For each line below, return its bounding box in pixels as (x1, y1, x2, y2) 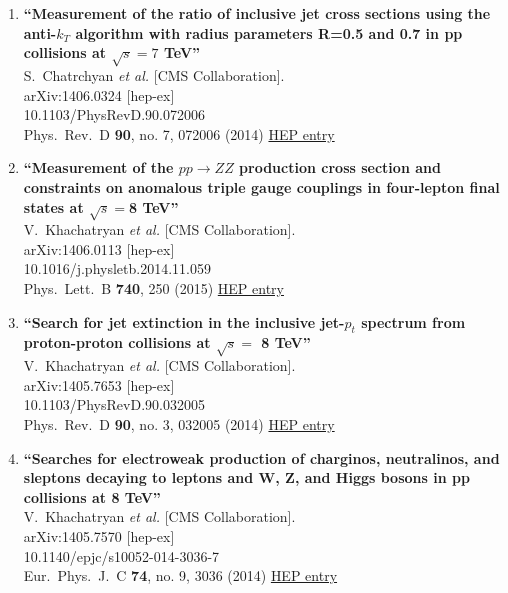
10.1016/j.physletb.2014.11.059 (23, 258, 211, 279)
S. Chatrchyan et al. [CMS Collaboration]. (23, 64, 285, 85)
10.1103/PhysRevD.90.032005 (23, 394, 205, 415)
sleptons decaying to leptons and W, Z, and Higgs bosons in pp (23, 467, 470, 488)
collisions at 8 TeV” (23, 486, 161, 507)
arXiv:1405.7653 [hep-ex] (23, 374, 175, 395)
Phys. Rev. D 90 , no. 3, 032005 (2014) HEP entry (23, 414, 335, 434)
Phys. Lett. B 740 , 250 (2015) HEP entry (23, 278, 284, 299)
